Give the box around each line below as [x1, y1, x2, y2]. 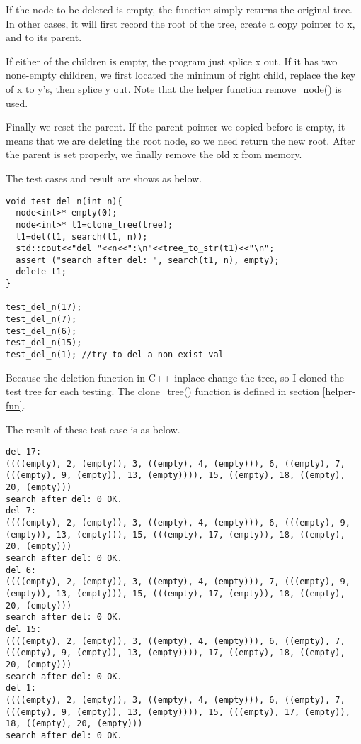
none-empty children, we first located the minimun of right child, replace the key [6, 67, 356, 82]
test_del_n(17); [6, 302, 82, 313]
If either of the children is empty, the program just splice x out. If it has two [6, 53, 338, 68]
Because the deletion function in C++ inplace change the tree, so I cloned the [6, 370, 344, 384]
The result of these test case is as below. [6, 421, 180, 436]
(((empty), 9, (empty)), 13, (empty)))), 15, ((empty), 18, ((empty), [6, 470, 345, 481]
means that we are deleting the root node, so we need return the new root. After [6, 133, 355, 148]
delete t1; [16, 267, 67, 277]
